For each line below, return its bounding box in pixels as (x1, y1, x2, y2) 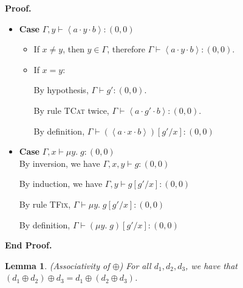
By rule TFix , (19, 197, 71, 210)
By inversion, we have (19, 156, 100, 169)
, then (63, 43, 84, 55)
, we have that (185, 259, 238, 272)
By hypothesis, (33, 83, 89, 96)
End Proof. (5, 239, 52, 251)
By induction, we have (19, 177, 103, 190)
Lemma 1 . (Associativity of (5, 259, 110, 272)
